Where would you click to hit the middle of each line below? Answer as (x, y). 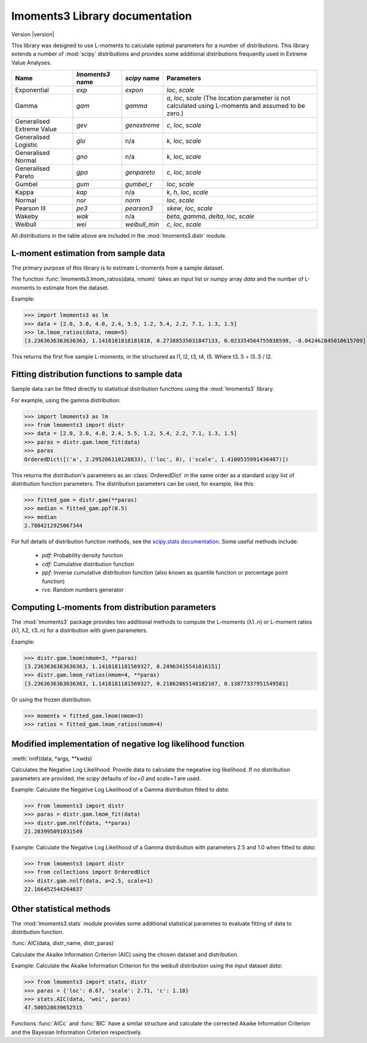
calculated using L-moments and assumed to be (236, 106)
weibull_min (142, 225)
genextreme (143, 126)
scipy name (143, 78)
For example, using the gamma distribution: (66, 400)
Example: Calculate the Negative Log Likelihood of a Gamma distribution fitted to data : (120, 789)
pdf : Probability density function (83, 555)
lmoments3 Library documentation (102, 16)
